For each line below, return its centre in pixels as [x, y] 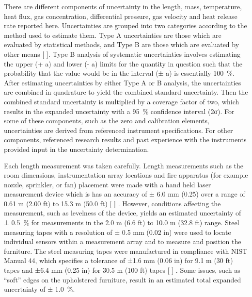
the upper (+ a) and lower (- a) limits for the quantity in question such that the [123, 63]
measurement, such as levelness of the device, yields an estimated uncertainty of [123, 213]
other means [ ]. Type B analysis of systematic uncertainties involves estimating [122, 54]
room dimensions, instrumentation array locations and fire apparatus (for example [126, 175]
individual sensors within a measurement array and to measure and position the [123, 241]
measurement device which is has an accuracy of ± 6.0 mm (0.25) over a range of [125, 194]
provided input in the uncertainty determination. [77, 149]
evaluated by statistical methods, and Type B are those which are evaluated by [122, 44]
